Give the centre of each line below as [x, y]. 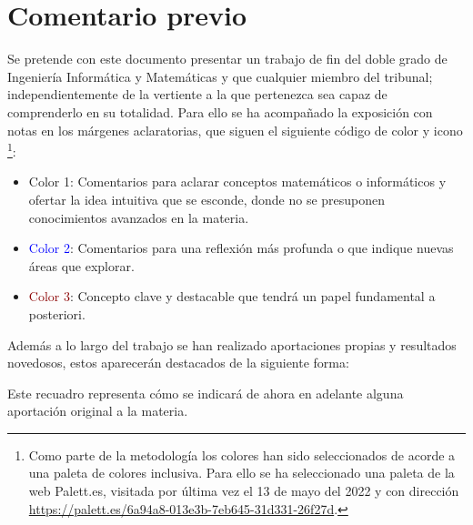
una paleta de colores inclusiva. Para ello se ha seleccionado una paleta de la [242, 473]
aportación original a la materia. [98, 411]
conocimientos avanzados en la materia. [139, 217]
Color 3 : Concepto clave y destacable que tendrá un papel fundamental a [232, 296]
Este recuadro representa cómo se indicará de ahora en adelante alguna [206, 393]
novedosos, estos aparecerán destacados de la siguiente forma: [178, 363]
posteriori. [57, 313]
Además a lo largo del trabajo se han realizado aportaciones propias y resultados [232, 344]
